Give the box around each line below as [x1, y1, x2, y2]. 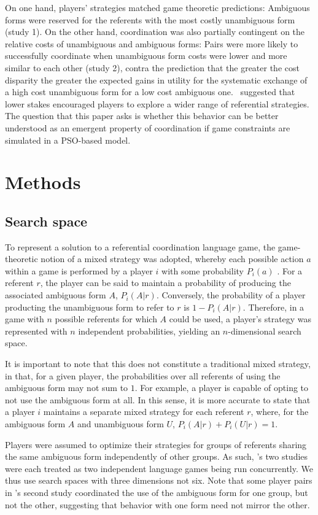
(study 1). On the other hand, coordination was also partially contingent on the [5, 25, 305, 38]
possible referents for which [55, 312, 157, 325]
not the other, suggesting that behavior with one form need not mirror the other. [5, 498, 310, 511]
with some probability [161, 264, 244, 277]
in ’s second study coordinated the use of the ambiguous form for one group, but [5, 486, 308, 498]
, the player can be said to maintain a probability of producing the [40, 276, 291, 289]
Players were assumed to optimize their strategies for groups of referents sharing [5, 438, 307, 451]
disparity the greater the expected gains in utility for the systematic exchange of [5, 73, 308, 86]
